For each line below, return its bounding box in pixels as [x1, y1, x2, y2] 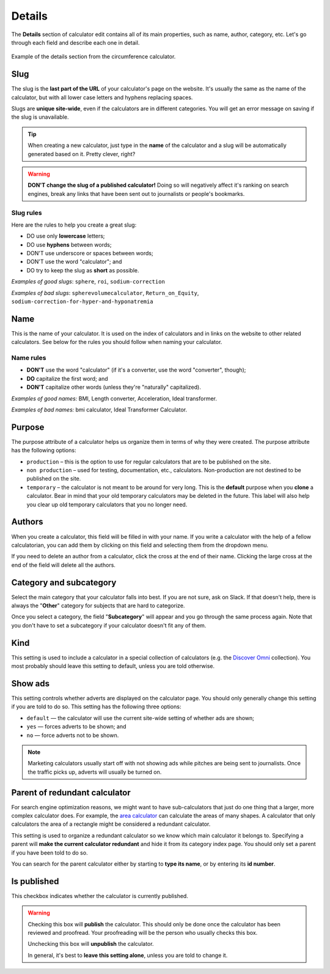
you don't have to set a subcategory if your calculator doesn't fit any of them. [11, 621, 207, 629]
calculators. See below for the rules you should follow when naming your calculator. [11, 339, 222, 346]
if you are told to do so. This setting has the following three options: [11, 703, 182, 710]
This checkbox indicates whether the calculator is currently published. [11, 892, 189, 899]
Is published [11, 876, 59, 886]
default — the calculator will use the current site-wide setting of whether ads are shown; [26, 714, 255, 722]
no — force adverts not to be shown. [26, 732, 119, 739]
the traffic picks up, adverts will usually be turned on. [28, 768, 162, 776]
